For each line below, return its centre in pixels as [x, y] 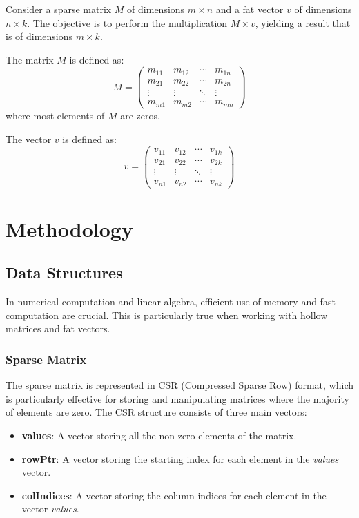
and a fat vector [250, 9]
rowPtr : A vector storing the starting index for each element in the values [180, 458]
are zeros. [140, 115]
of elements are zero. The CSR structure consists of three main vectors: [156, 412]
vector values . [50, 509]
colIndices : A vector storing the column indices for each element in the [174, 495]
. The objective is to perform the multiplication [127, 22]
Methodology [69, 228]
